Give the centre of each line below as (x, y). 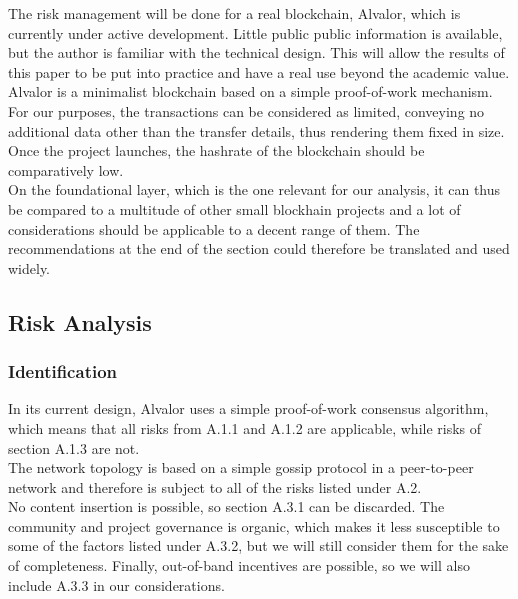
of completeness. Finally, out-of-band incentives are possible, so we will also (239, 565)
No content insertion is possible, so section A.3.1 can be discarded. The (226, 506)
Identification (63, 371)
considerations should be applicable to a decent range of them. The (214, 228)
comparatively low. (66, 169)
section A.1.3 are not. (74, 447)
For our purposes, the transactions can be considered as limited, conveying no (246, 110)
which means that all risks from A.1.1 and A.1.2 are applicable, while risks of (245, 427)
